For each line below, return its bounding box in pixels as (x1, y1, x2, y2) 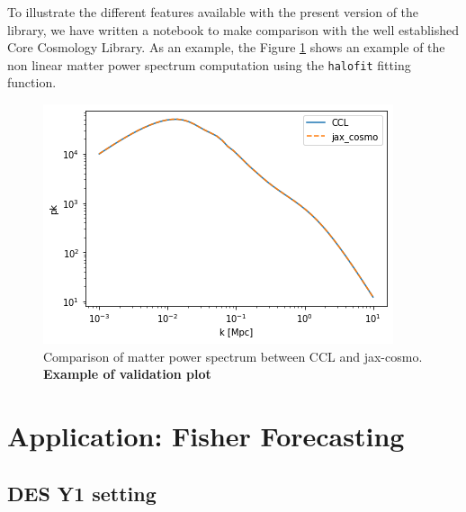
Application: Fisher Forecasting (7, 418, 405, 454)
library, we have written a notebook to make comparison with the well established (7, 20, 460, 39)
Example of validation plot (43, 364, 211, 383)
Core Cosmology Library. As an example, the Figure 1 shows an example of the (7, 38, 445, 57)
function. (7, 73, 57, 92)
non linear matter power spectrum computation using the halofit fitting (7, 55, 411, 74)
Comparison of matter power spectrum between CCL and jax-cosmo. (43, 346, 423, 365)
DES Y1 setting (7, 479, 157, 507)
